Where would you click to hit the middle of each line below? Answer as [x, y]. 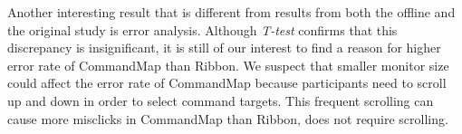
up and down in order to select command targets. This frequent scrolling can [221, 100]
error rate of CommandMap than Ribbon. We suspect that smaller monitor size [228, 65]
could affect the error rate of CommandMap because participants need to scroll [227, 83]
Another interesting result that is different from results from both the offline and [231, 12]
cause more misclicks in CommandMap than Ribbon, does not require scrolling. [228, 118]
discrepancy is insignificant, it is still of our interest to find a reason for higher [224, 48]
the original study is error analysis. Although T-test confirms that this [202, 29]
